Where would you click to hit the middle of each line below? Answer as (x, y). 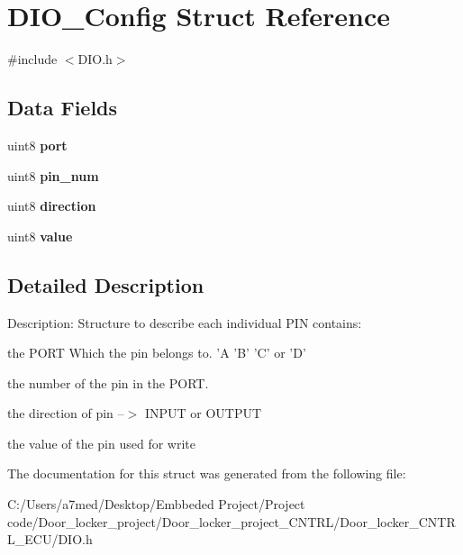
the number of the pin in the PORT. (108, 382)
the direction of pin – (66, 413)
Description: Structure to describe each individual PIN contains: (185, 322)
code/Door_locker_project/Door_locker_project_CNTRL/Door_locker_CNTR (231, 521)
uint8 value (40, 236)
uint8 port (37, 145)
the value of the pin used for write (101, 443)
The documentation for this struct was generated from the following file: (207, 473)
